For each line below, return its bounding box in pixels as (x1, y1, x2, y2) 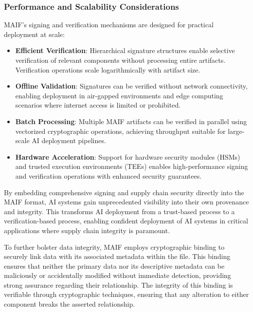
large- (228, 126, 245, 136)
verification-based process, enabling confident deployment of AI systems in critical (4, 216, 248, 226)
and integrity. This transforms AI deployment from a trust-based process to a (4, 206, 235, 216)
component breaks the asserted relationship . (4, 299, 135, 309)
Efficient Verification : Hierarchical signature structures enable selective (15, 45, 235, 55)
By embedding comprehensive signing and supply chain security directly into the (4, 187, 244, 197)
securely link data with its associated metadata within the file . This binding (4, 251, 231, 261)
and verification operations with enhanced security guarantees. (15, 170, 202, 181)
